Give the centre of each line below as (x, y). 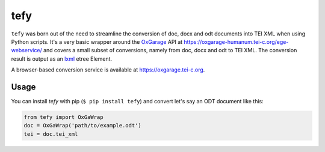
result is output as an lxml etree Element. (62, 59)
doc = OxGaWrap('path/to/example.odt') (82, 126)
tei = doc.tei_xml (51, 134)
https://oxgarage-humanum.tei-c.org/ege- (236, 41)
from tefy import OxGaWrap (63, 117)
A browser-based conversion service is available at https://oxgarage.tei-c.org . (108, 70)
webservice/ (26, 50)
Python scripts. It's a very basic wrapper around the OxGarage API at (97, 41)
